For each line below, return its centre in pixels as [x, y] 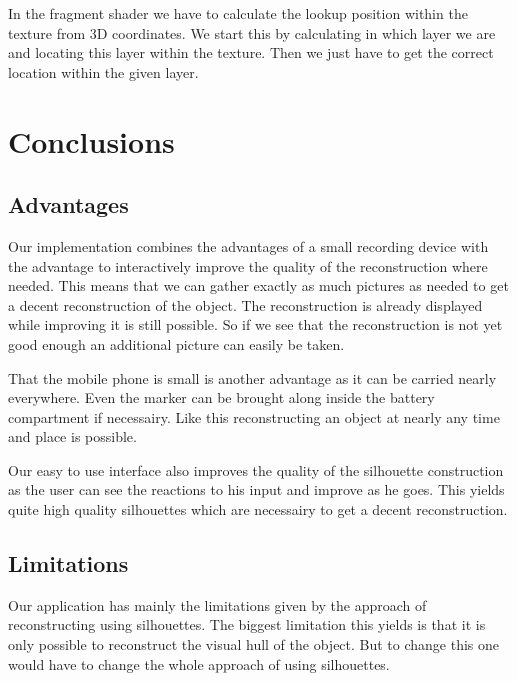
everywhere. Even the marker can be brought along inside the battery [221, 397]
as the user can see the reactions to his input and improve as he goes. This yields [256, 489]
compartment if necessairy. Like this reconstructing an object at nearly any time [254, 416]
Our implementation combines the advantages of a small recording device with [248, 245]
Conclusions [91, 140]
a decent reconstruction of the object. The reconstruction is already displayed [245, 304]
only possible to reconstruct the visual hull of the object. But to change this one [254, 644]
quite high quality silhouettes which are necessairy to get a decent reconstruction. [258, 509]
